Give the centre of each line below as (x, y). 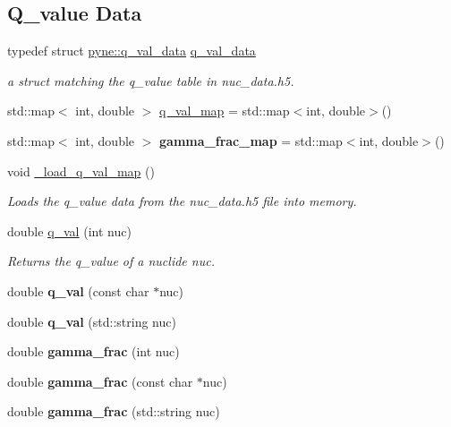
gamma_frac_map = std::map (251, 140)
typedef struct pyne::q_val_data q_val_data (132, 51)
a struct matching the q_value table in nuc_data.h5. (151, 80)
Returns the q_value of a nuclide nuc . (111, 261)
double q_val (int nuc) (69, 231)
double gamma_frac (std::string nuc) (114, 411)
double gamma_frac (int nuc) (94, 351)
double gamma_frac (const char (100, 381)
